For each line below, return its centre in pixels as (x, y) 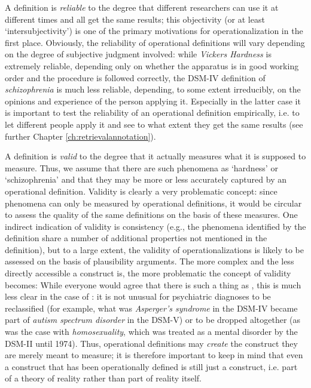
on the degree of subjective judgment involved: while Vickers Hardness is (138, 54)
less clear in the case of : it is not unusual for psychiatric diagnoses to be (138, 296)
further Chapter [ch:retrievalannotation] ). (80, 136)
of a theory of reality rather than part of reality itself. (103, 378)
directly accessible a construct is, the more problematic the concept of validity (148, 273)
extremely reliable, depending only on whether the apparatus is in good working (152, 65)
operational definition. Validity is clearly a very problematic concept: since (141, 191)
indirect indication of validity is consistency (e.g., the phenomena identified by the (155, 226)
